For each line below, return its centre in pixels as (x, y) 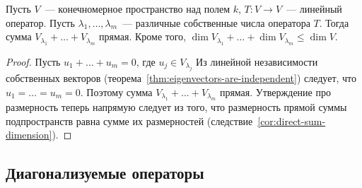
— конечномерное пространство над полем (138, 8)
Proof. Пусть (33, 61)
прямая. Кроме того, (142, 36)
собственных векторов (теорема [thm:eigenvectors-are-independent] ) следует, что (181, 78)
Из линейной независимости (257, 61)
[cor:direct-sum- (292, 121)
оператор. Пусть (40, 22)
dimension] (29, 135)
